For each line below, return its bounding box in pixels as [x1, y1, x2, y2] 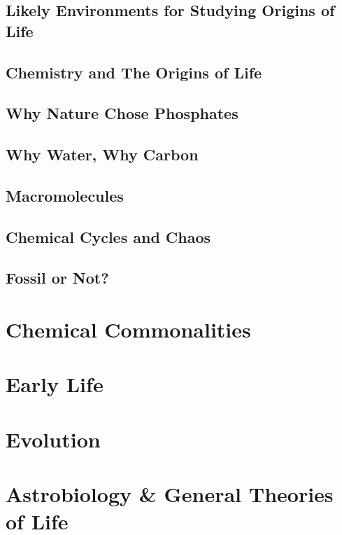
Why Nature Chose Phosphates [6, 102, 238, 124]
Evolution [6, 424, 101, 453]
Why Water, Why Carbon [6, 144, 199, 165]
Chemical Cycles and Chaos [6, 225, 211, 247]
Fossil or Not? [6, 267, 109, 289]
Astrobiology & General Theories [6, 480, 334, 508]
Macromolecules [6, 184, 124, 206]
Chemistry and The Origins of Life [6, 61, 262, 83]
